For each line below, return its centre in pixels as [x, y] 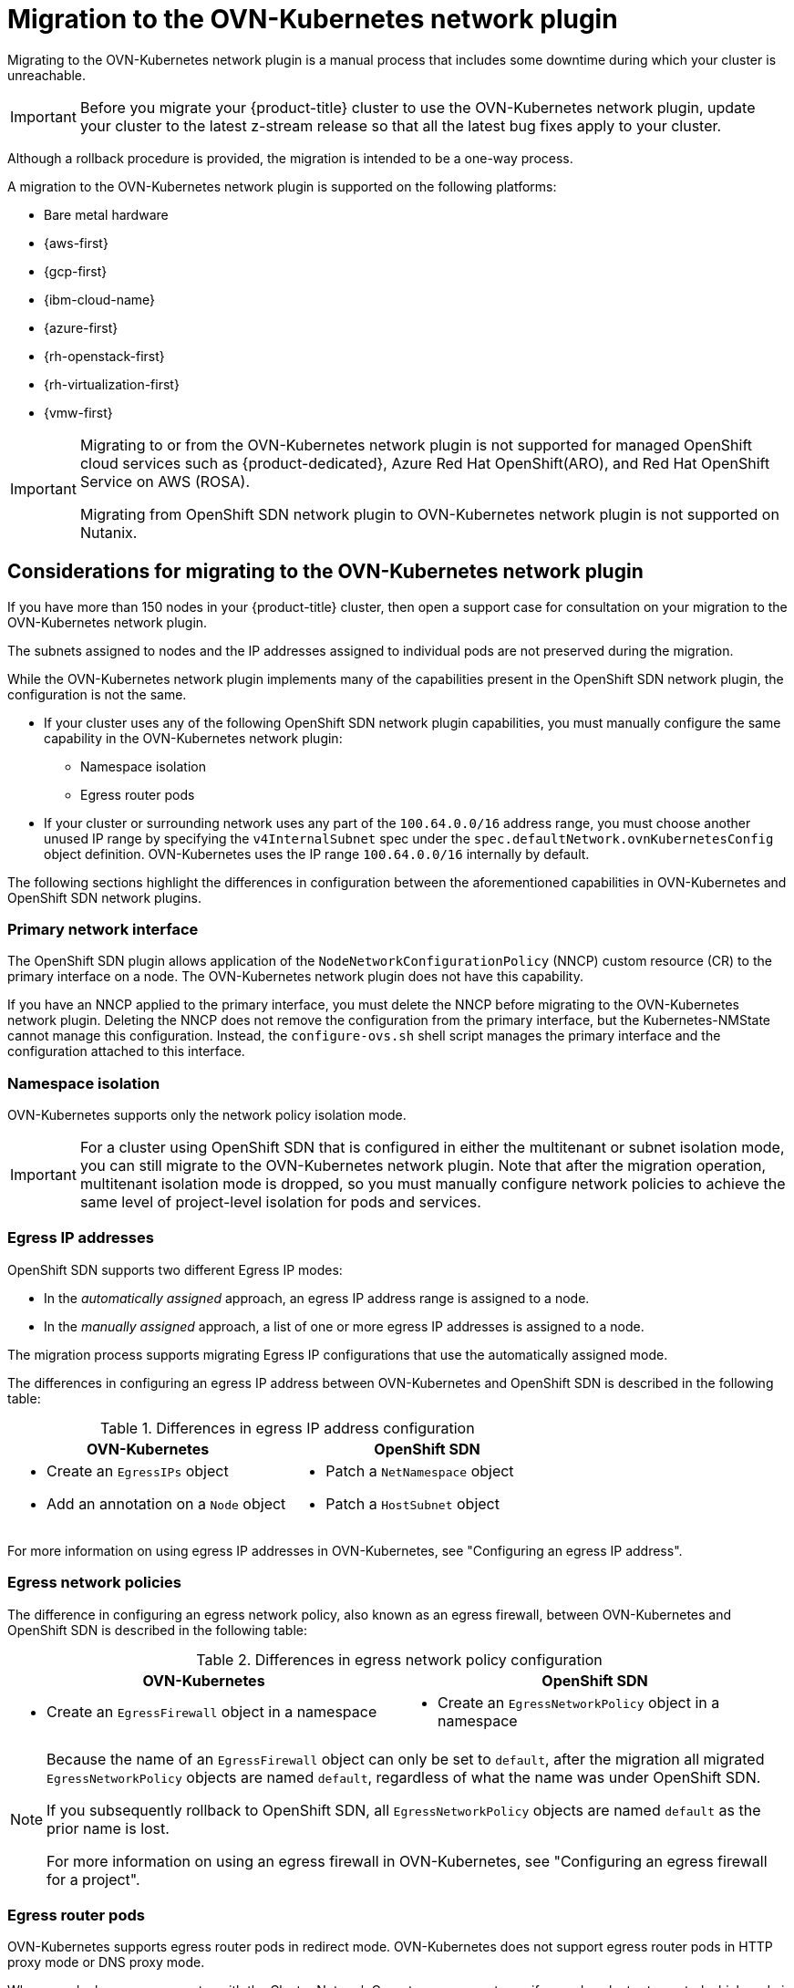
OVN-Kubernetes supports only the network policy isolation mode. [207, 1115]
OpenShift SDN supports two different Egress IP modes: [175, 1269]
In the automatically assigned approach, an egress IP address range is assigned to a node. [317, 1298]
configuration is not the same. [97, 694]
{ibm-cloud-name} [100, 299]
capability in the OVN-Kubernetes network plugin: [193, 738]
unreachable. [47, 75]
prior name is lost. [108, 1828]
